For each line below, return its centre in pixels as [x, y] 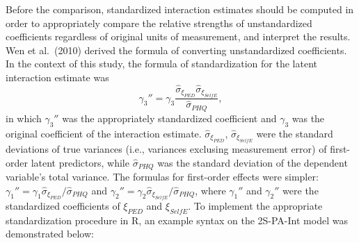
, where [210, 190]
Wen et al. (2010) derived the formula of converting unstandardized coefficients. [176, 50]
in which [24, 118]
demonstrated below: [50, 234]
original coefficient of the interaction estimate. [104, 133]
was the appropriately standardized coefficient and [169, 118]
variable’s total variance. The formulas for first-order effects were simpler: [162, 176]
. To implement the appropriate [255, 205]
